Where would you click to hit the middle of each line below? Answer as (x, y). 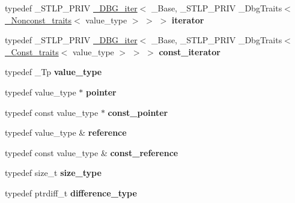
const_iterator (190, 51)
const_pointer (138, 112)
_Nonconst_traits (38, 20)
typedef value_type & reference (66, 132)
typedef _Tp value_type (53, 72)
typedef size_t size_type (53, 173)
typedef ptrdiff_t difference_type (71, 192)
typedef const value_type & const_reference (92, 152)
